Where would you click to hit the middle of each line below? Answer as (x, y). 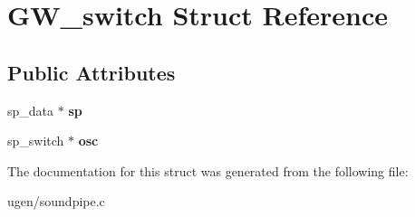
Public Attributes (92, 72)
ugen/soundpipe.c (56, 201)
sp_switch (36, 141)
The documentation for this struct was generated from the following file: (208, 170)
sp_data (31, 110)
